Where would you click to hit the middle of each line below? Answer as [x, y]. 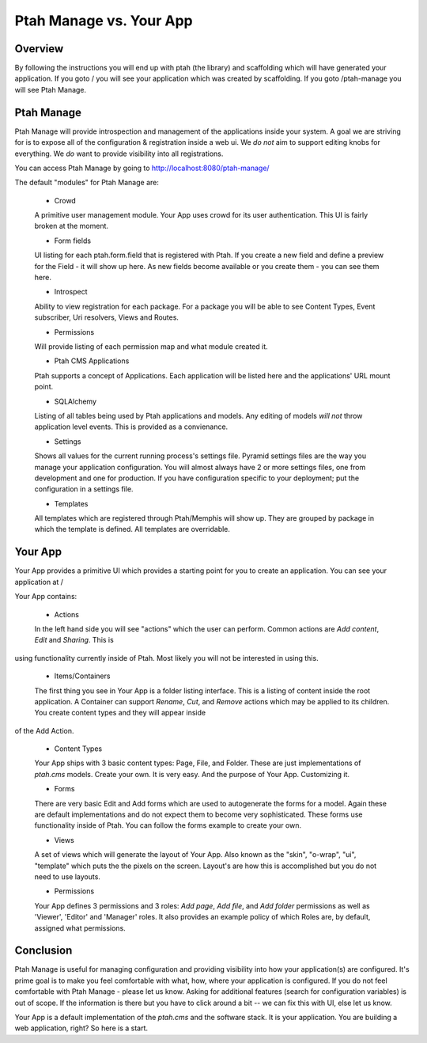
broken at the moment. [72, 226]
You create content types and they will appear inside [120, 713]
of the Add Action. [44, 730]
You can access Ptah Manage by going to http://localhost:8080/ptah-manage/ [142, 168]
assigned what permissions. [80, 928]
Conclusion [43, 951]
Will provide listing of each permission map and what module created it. [151, 347]
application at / [39, 582]
